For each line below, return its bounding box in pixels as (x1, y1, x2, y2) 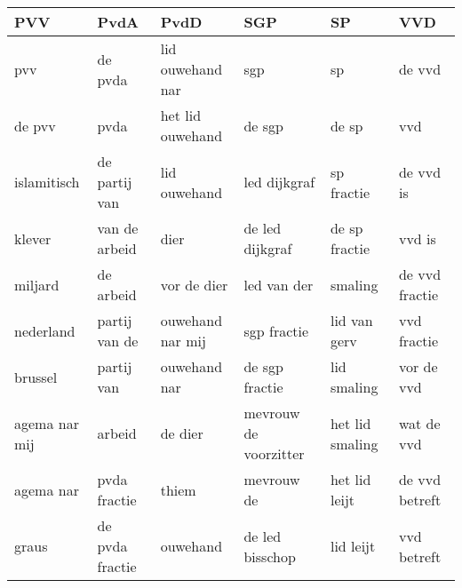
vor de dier (160, 274, 228, 295)
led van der (243, 274, 314, 295)
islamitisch (14, 171, 80, 192)
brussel (14, 366, 58, 387)
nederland (14, 320, 76, 341)
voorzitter (243, 443, 305, 464)
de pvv (14, 115, 56, 136)
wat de (398, 412, 441, 433)
